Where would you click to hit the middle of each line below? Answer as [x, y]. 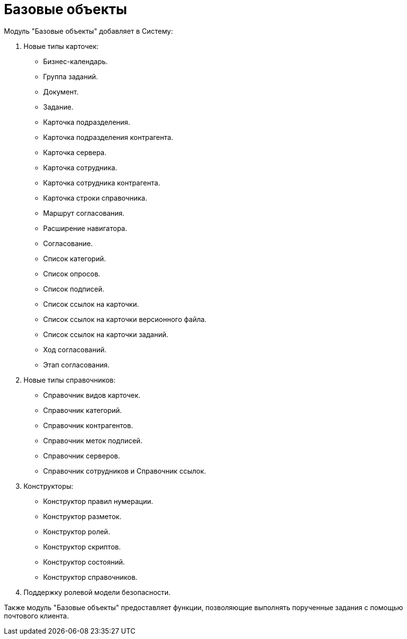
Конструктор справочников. [90, 577]
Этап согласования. [76, 365]
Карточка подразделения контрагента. [108, 137]
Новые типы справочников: [70, 380]
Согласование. [68, 243]
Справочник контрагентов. [88, 425]
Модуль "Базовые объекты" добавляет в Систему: [88, 31]
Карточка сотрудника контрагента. [102, 183]
